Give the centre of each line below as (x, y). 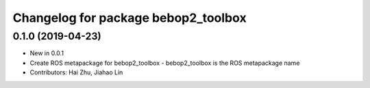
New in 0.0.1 (47, 53)
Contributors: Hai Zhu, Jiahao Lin (76, 72)
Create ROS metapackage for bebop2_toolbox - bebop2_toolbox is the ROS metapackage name (165, 63)
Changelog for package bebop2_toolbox (129, 18)
